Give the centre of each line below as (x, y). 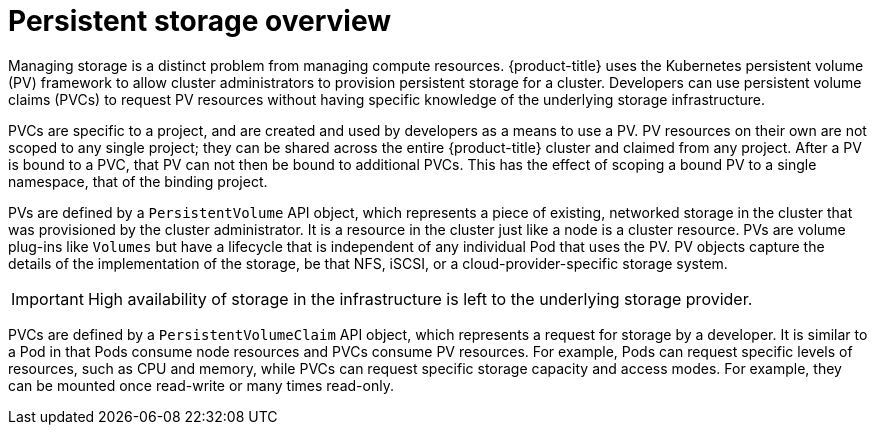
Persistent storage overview (199, 21)
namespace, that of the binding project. (138, 181)
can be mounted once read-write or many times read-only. (201, 385)
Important (47, 298)
